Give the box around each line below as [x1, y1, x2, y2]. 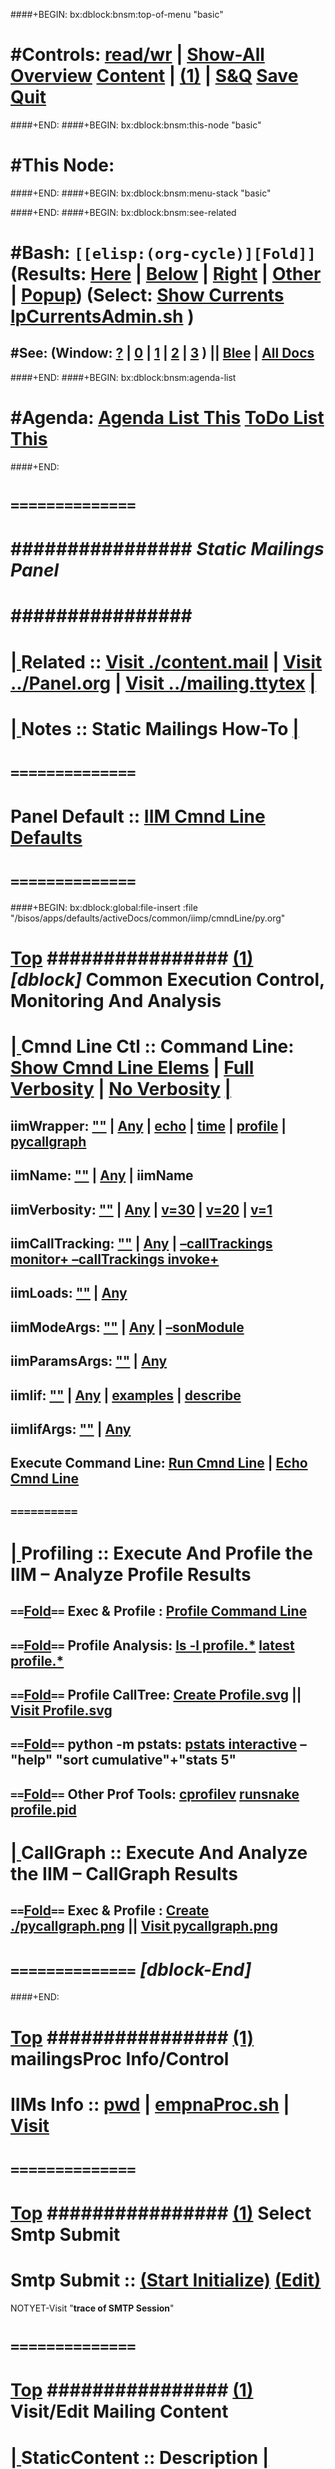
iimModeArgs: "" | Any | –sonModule [10, 1319, 245, 1336]
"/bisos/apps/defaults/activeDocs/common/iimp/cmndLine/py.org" [10, 912, 286, 924]
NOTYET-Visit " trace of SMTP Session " [10, 2302, 175, 2314]
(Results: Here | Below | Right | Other [10, 263, 322, 286]
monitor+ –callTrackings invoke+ [10, 1251, 220, 1268]
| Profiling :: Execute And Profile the [10, 1542, 313, 1564]
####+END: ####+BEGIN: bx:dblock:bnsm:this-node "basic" [10, 119, 262, 131]
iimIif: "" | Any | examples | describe [10, 1387, 242, 1404]
